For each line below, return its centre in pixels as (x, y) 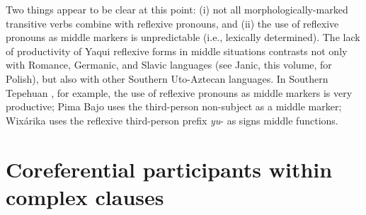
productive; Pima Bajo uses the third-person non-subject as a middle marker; (174, 106)
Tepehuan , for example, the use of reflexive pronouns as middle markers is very (179, 92)
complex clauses (85, 196)
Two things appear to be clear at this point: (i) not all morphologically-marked (177, 9)
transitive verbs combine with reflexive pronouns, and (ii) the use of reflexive (172, 23)
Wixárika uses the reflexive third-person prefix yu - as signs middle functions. (172, 120)
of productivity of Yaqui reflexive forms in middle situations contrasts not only (177, 51)
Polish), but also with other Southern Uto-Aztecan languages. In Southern (167, 78)
